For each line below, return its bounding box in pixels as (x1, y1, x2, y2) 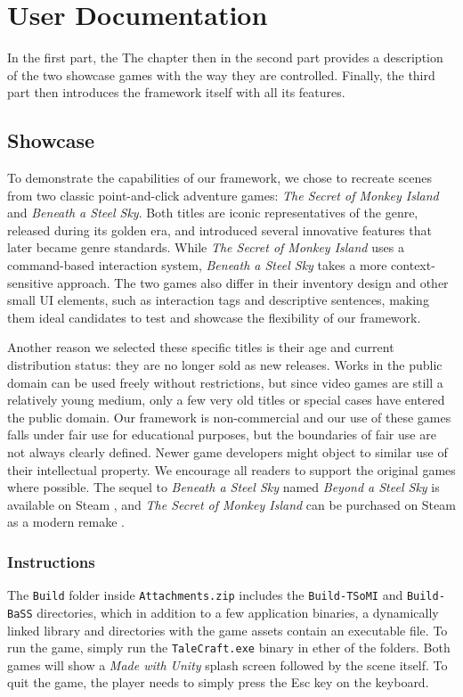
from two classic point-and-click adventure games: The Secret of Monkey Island (7, 185, 439, 204)
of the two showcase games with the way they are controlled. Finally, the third (7, 65, 435, 84)
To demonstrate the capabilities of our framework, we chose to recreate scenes (7, 168, 432, 187)
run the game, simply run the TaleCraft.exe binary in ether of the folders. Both (7, 638, 451, 657)
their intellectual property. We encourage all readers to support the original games (7, 460, 456, 479)
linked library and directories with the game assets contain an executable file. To (7, 620, 448, 639)
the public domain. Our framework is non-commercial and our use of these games (7, 407, 451, 426)
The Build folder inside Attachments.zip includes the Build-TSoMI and (7, 586, 403, 604)
